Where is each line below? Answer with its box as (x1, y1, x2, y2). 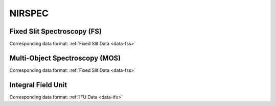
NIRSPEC (9, 8, 49, 19)
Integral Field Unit (9, 81, 67, 89)
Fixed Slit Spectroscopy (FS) (9, 27, 102, 36)
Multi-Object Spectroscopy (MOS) (9, 54, 121, 62)
